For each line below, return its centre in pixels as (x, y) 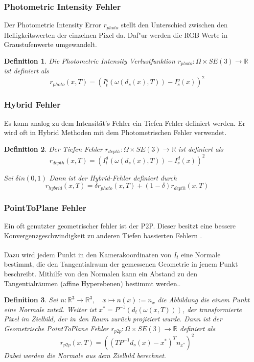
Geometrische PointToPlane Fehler (56, 328)
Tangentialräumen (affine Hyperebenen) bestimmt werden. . (92, 283)
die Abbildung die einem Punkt (203, 300)
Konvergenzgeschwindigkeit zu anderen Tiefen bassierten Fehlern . (103, 235)
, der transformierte (212, 309)
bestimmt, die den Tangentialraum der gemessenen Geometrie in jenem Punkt (121, 264)
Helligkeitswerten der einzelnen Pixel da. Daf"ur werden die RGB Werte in (116, 34)
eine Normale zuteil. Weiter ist (50, 309)
